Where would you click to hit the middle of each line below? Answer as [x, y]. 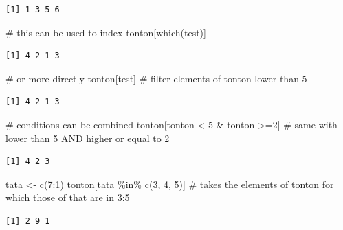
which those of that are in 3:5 [68, 197]
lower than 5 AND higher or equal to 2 [88, 138]
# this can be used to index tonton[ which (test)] [106, 32]
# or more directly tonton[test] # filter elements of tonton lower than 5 [156, 78]
